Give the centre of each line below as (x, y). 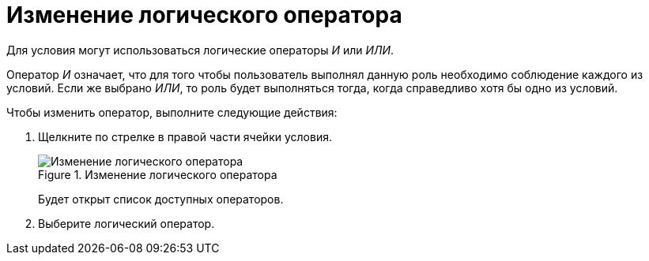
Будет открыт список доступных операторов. (161, 199)
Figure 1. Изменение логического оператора (158, 174)
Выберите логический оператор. (126, 223)
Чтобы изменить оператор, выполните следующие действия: (172, 112)
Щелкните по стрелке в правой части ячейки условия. (185, 136)
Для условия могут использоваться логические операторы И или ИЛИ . (200, 50)
